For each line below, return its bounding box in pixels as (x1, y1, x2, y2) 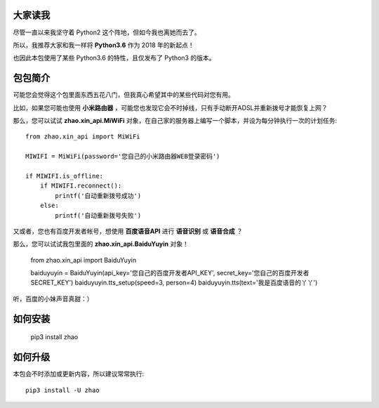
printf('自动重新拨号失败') (55, 211, 142, 219)
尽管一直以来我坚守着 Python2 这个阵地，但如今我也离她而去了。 (13, 28, 201, 37)
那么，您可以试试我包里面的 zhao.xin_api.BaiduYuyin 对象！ (13, 239, 189, 249)
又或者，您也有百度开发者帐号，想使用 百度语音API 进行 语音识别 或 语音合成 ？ (13, 227, 244, 235)
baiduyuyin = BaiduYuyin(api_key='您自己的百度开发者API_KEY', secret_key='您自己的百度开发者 (30, 269, 310, 277)
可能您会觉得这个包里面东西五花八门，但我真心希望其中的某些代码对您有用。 (13, 91, 234, 99)
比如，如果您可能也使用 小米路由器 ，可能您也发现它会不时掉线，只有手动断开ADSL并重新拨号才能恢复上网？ (13, 103, 328, 112)
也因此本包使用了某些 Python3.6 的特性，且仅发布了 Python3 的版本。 (13, 53, 215, 62)
